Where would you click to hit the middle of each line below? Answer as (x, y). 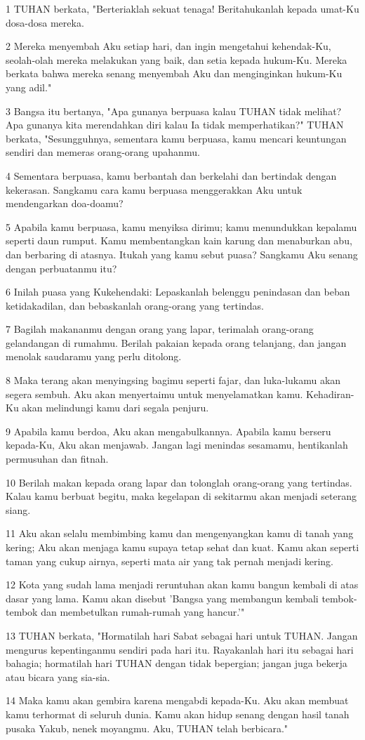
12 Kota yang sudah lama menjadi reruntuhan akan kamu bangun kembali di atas (182, 584)
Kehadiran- (330, 394)
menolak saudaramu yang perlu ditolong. (94, 356)
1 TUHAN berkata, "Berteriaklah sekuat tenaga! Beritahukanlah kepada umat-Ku (182, 8)
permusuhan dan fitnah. (57, 459)
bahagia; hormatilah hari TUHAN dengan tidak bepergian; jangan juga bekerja (177, 663)
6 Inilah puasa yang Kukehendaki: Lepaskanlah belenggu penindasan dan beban (178, 292)
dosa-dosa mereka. (45, 22)
